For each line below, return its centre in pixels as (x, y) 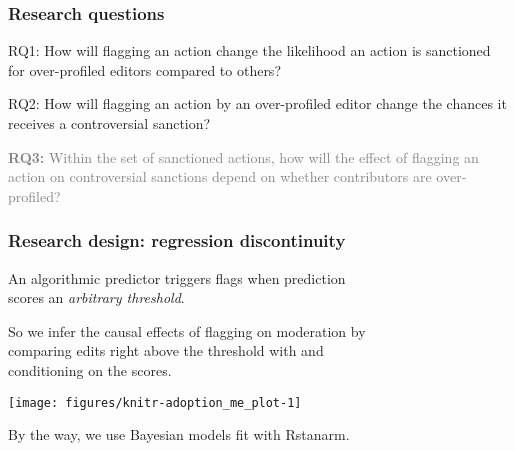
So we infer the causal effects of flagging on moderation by (187, 330)
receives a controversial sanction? (109, 123)
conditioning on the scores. (90, 369)
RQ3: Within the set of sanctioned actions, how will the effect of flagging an (243, 156)
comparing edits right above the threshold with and (166, 350)
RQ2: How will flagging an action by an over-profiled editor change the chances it (257, 103)
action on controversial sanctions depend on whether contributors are (220, 176)
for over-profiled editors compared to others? (144, 69)
